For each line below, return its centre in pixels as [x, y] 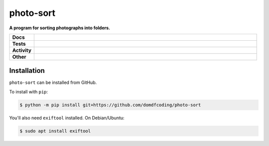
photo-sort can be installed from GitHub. [53, 82]
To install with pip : [29, 91]
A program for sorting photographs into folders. [60, 28]
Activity [22, 50]
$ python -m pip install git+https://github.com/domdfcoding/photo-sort [110, 105]
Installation [27, 71]
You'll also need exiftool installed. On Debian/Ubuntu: [67, 118]
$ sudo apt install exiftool [55, 131]
